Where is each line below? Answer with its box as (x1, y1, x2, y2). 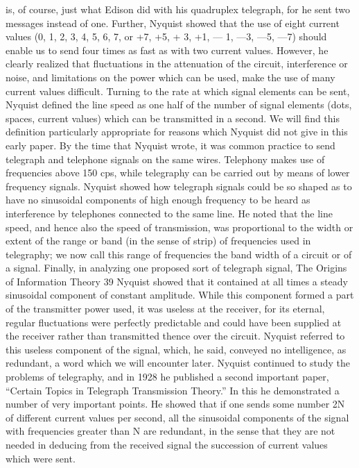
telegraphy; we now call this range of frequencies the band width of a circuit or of (6, 246, 352, 261)
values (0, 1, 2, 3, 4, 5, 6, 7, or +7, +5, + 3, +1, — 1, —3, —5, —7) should (6, 29, 327, 44)
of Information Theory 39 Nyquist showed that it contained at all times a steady (6, 274, 348, 288)
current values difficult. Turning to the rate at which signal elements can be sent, (6, 83, 350, 98)
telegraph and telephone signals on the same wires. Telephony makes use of (6, 151, 325, 166)
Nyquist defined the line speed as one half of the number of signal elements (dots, (6, 97, 352, 112)
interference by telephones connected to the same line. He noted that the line (6, 206, 333, 220)
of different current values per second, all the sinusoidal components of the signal (6, 410, 349, 424)
